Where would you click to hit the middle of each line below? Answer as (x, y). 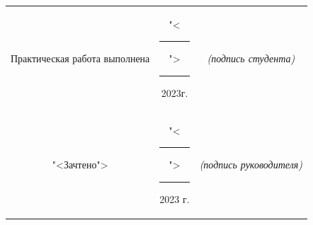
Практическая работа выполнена (80, 58)
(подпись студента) (251, 58)
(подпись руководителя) (251, 165)
